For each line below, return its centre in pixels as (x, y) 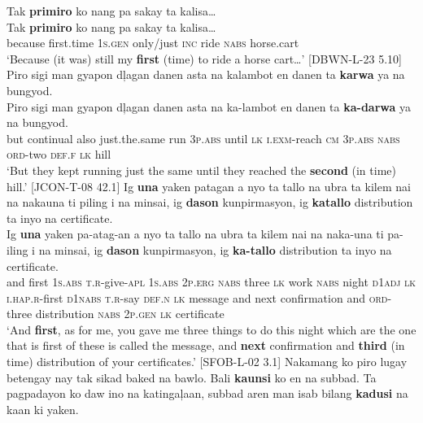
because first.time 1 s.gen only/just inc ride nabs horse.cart (153, 43)
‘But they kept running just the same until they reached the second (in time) (201, 170)
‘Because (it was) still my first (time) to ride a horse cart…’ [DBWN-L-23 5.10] (204, 58)
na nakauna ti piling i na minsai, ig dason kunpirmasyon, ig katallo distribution (210, 202)
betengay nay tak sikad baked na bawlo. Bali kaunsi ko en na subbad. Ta (192, 377)
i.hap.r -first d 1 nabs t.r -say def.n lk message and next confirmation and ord (197, 297)
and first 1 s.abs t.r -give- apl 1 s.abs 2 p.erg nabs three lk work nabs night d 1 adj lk (211, 282)
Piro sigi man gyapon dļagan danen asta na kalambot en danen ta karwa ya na (206, 74)
